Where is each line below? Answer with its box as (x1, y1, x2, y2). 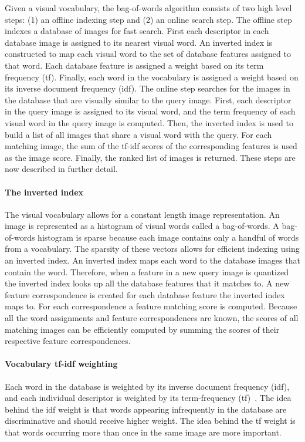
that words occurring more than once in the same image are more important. (5, 426, 282, 438)
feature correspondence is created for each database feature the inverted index (5, 288, 285, 301)
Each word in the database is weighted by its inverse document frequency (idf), (5, 380, 290, 392)
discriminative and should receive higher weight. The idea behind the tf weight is (5, 414, 296, 427)
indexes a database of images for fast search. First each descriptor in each (5, 25, 269, 37)
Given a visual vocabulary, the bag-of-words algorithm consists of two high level (5, 2, 292, 14)
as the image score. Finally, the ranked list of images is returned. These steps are (5, 151, 296, 163)
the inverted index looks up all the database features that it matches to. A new (5, 277, 290, 289)
